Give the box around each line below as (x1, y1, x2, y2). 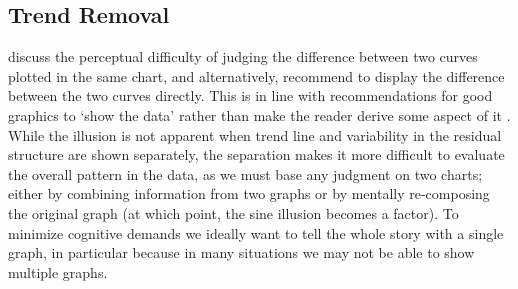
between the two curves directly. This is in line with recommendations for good (8, 85, 493, 106)
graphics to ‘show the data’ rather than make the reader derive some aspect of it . (8, 104, 511, 125)
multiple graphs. (8, 261, 108, 282)
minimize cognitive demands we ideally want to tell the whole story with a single (8, 222, 504, 243)
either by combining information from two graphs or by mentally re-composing (8, 183, 490, 204)
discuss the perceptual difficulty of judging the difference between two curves (8, 46, 478, 67)
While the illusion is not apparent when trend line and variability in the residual (8, 124, 502, 145)
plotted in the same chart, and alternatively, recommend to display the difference (8, 65, 505, 86)
